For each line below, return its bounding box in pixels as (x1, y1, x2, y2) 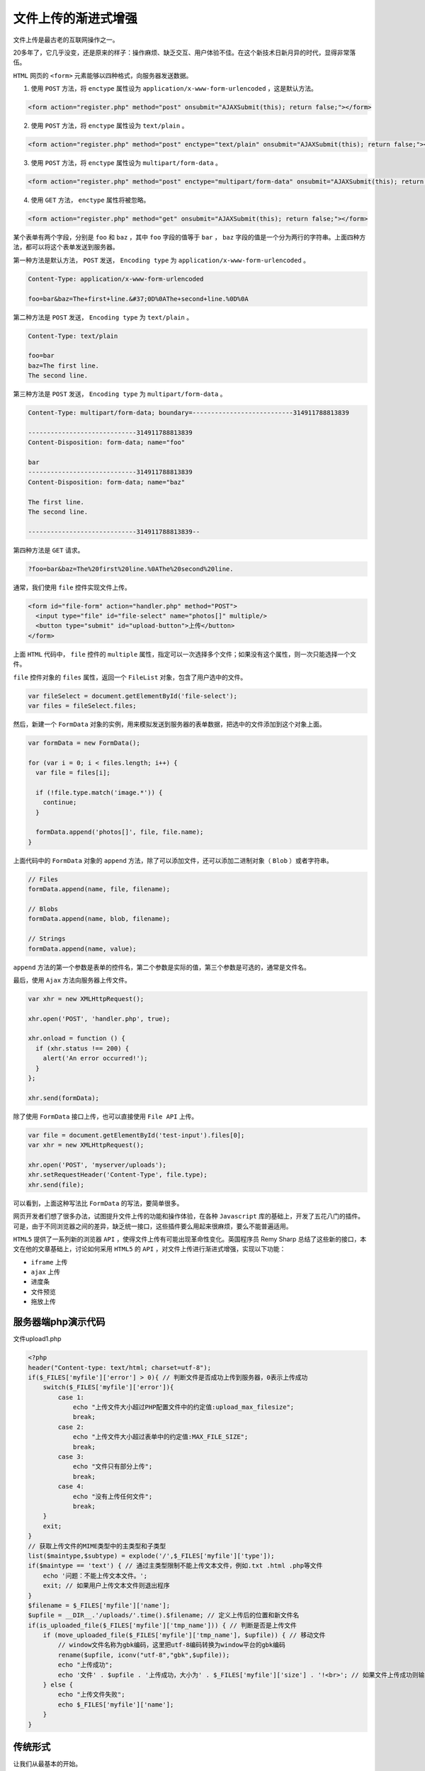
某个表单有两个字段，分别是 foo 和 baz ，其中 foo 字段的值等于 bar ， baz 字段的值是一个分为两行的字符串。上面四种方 (13, 232, 366, 241)
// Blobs (28, 905, 59, 913)
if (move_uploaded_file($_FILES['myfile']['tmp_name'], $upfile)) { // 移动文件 (42, 1631, 326, 1639)
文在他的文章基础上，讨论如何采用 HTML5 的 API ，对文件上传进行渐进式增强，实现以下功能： (13, 1245, 286, 1253)
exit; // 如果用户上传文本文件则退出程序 (42, 1582, 170, 1590)
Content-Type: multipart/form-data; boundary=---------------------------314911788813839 (28, 409, 350, 417)
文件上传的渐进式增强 (13, 11, 138, 26)
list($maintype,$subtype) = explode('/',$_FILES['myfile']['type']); (28, 1551, 275, 1560)
